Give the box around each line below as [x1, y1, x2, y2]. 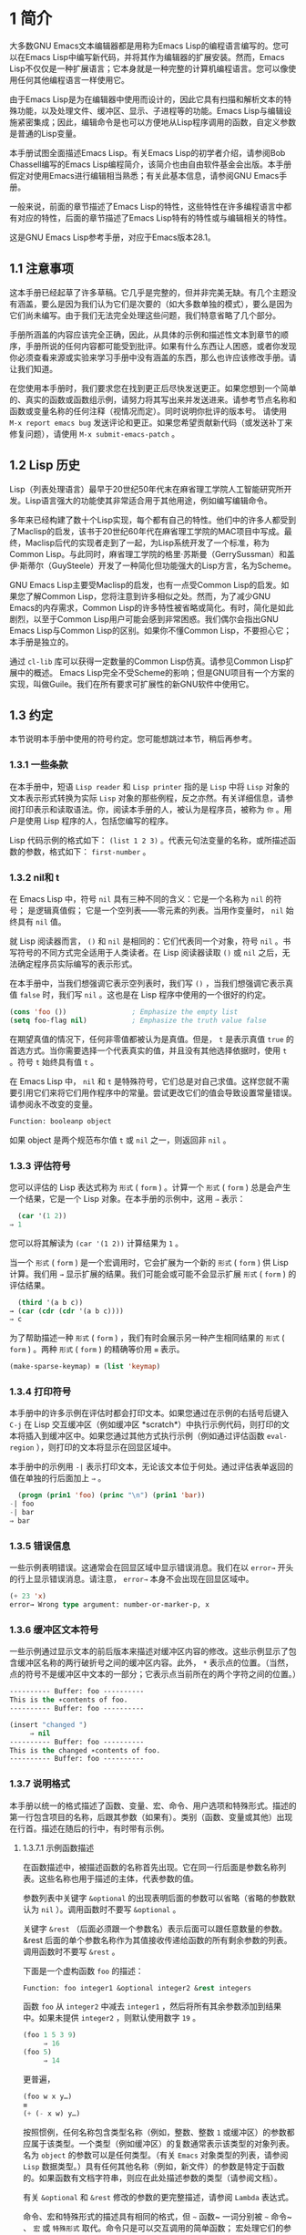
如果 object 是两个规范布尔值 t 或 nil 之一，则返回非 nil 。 [9, 1134, 231, 1145]
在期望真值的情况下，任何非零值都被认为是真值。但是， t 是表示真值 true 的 [9, 1033, 294, 1044]
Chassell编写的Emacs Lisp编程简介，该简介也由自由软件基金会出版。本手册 [9, 159, 292, 170]
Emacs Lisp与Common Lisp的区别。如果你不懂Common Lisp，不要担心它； [9, 625, 292, 636]
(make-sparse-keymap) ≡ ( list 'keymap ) [9, 1362, 161, 1371]
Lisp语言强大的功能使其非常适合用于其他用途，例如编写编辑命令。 [25, 494, 273, 506]
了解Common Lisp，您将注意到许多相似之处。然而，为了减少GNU [25, 590, 271, 602]
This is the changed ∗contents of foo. [9, 1745, 161, 1755]
